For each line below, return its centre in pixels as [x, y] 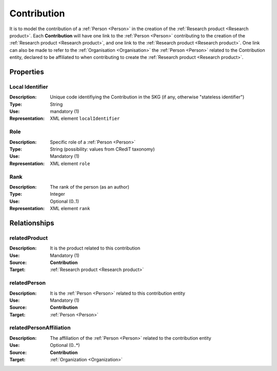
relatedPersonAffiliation [40, 328]
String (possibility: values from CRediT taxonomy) [102, 149]
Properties [27, 72]
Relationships [32, 223]
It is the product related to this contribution [95, 248]
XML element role [70, 163]
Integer [57, 194]
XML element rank [70, 209]
